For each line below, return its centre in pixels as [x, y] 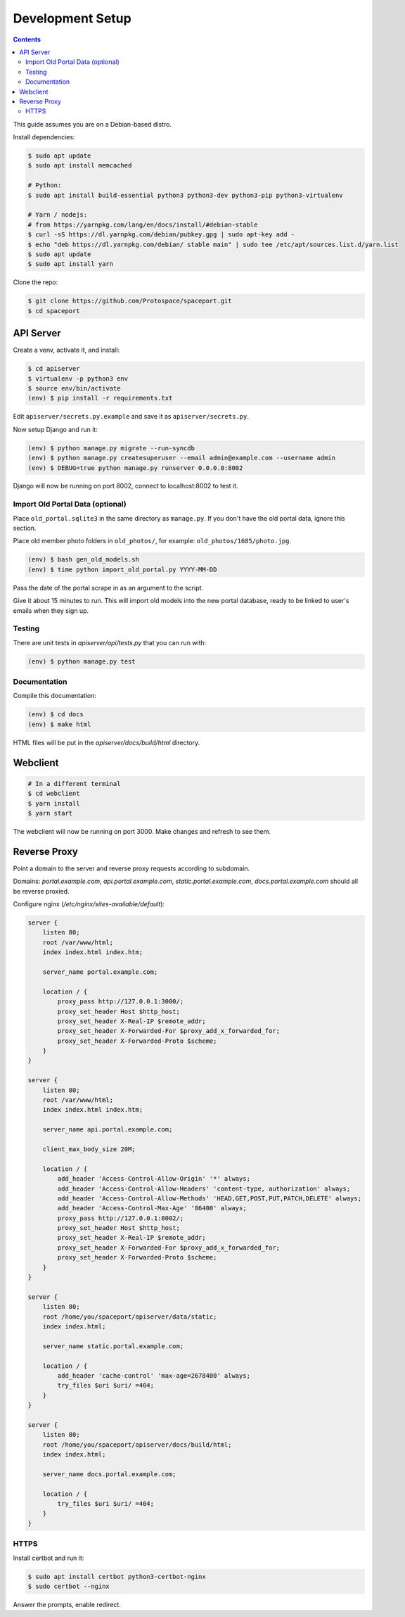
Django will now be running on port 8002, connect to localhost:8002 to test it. [126, 486]
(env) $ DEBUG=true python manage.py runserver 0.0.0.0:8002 [135, 468]
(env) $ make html [59, 724]
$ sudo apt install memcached [80, 166]
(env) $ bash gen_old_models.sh [84, 560]
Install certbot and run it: [49, 1558]
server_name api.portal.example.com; [108, 1130]
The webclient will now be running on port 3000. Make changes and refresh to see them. [142, 831]
